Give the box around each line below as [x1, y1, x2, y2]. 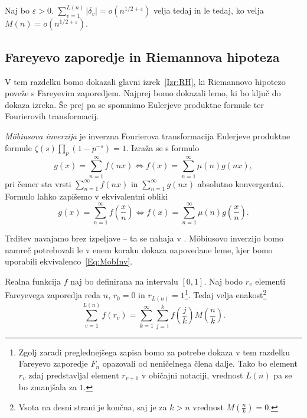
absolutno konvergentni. [197, 177, 284, 190]
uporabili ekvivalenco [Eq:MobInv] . [5, 255, 133, 267]
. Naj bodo [204, 275, 243, 287]
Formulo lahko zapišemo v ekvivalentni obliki [5, 190, 168, 203]
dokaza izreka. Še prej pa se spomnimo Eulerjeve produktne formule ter [5, 98, 264, 110]
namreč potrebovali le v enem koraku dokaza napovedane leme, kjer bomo [5, 243, 273, 256]
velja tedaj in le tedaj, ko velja [153, 4, 264, 17]
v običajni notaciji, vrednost [141, 368, 243, 381]
